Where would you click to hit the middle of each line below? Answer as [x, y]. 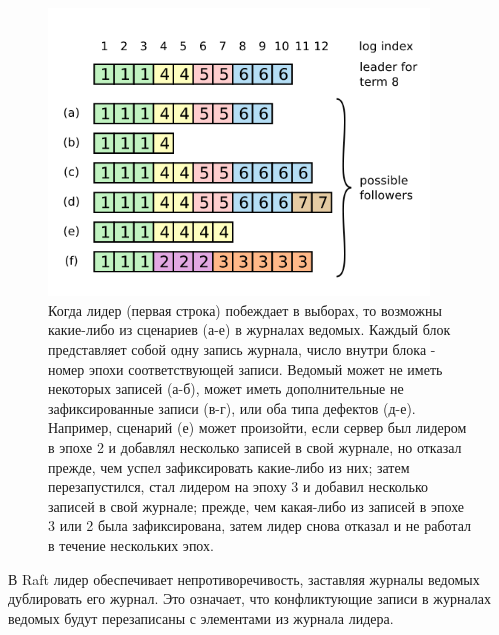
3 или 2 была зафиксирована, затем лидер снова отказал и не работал [259, 525]
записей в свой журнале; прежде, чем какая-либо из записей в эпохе [256, 505]
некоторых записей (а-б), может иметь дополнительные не [226, 388]
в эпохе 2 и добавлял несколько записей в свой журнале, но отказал [255, 446]
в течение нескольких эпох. [131, 544]
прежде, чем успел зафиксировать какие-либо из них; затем [229, 466]
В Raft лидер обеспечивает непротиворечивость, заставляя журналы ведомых [244, 578]
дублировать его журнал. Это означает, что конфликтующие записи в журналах [250, 598]
